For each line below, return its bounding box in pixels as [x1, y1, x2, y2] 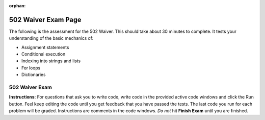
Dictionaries [21, 72, 46, 78]
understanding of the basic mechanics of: [9, 35, 94, 41]
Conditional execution [21, 51, 66, 57]
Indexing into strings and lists [21, 58, 81, 64]
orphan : [9, 3, 26, 8]
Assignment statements [21, 44, 69, 50]
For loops [21, 65, 41, 71]
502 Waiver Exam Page [9, 15, 81, 24]
